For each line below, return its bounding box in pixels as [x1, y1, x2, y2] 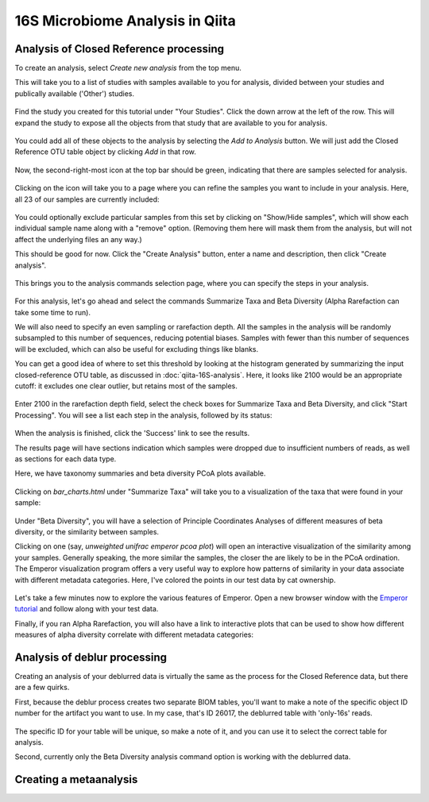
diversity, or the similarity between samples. [14, 526, 159, 536]
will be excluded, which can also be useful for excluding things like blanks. [14, 344, 259, 353]
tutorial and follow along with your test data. [14, 604, 159, 614]
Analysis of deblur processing [14, 650, 167, 664]
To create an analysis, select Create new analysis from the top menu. [14, 64, 242, 73]
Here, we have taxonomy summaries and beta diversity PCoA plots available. [14, 468, 266, 478]
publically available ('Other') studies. [14, 88, 135, 98]
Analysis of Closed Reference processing [14, 42, 224, 56]
